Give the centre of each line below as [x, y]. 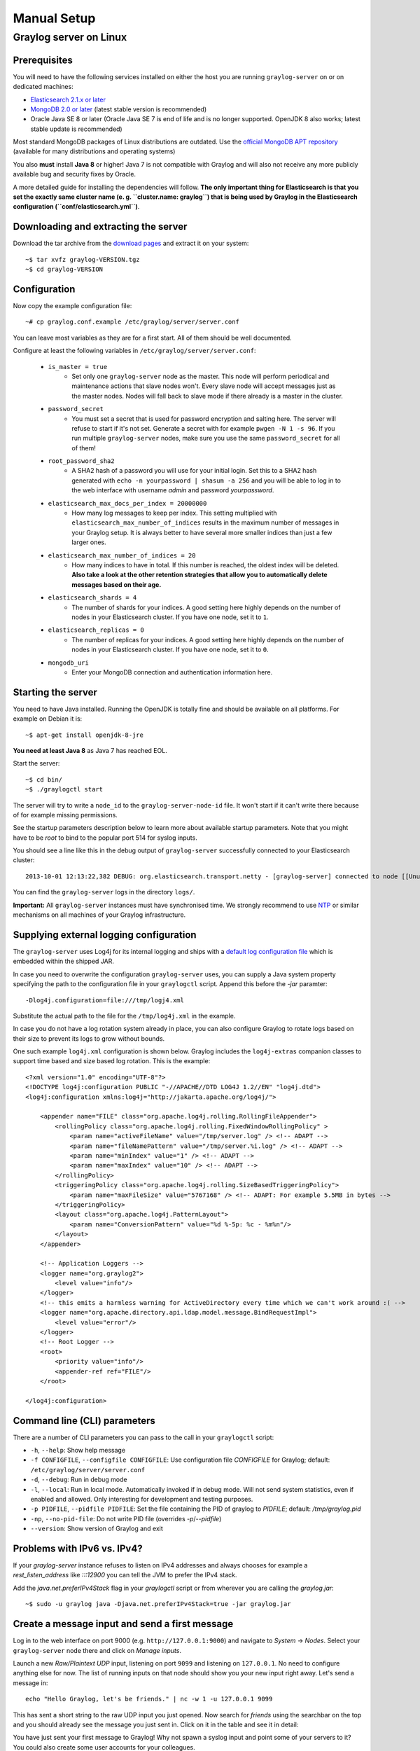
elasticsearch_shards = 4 [92, 598]
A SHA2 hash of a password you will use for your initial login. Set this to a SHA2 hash [194, 471]
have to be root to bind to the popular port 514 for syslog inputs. [105, 838]
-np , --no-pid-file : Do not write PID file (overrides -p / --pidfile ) [126, 1518]
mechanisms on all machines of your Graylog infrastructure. [99, 915]
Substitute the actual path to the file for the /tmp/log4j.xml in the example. [124, 1016]
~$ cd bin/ [44, 780]
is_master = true [78, 367]
